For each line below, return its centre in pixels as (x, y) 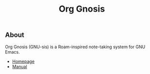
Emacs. (12, 52)
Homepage (23, 61)
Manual (20, 66)
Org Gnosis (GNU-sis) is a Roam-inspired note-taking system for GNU (75, 47)
